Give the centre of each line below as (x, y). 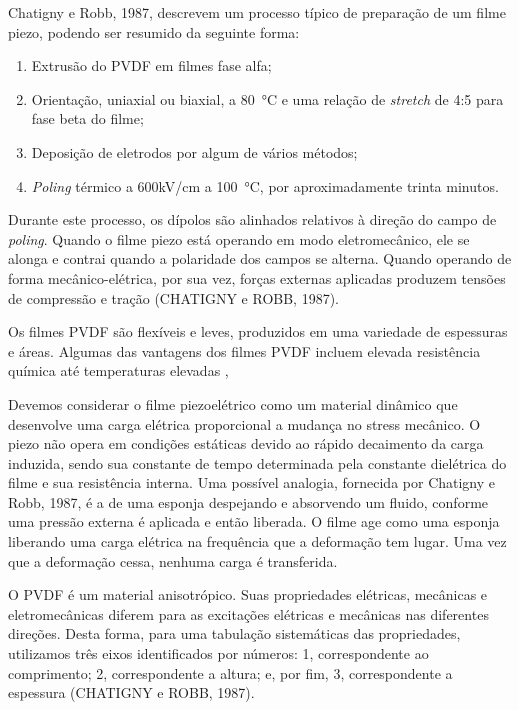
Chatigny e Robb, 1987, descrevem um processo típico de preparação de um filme (257, 12)
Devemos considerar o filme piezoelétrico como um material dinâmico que (233, 403)
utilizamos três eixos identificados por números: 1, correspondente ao (218, 653)
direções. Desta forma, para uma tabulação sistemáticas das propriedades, (234, 633)
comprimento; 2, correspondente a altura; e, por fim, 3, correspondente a (230, 672)
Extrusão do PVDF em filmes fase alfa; (151, 65)
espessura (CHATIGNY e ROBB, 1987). (131, 692)
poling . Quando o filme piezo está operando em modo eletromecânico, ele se (239, 238)
